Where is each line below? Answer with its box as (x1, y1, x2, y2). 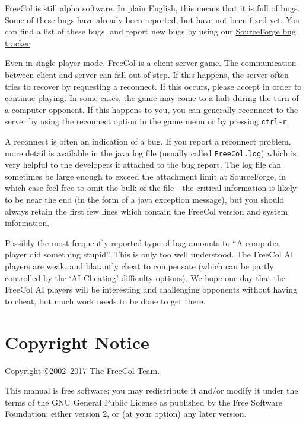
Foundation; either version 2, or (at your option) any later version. (5, 407, 247, 420)
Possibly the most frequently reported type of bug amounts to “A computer (5, 236, 280, 249)
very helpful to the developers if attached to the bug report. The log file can (5, 158, 282, 171)
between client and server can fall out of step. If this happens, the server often (5, 68, 289, 80)
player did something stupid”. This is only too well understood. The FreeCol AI (5, 248, 294, 260)
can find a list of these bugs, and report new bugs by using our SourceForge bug (5, 25, 296, 37)
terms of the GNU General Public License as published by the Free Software (5, 395, 282, 408)
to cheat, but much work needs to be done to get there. (5, 294, 206, 307)
